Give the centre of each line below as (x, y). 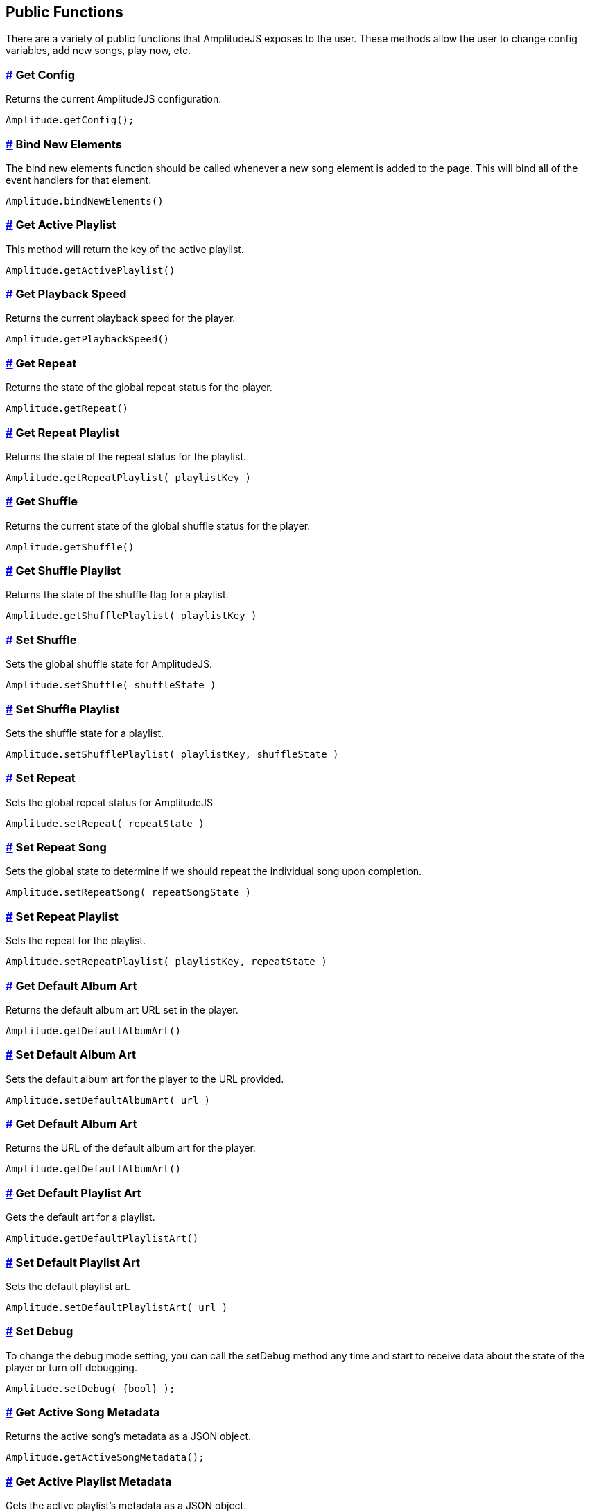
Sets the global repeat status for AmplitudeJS (109, 802)
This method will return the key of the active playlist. (125, 249)
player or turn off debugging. (71, 1367)
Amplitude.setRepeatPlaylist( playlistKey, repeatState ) (166, 962)
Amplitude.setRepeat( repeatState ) (105, 823)
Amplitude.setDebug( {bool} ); (90, 1388)
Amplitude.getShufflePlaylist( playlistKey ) (131, 616)
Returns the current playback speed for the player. (121, 318)
